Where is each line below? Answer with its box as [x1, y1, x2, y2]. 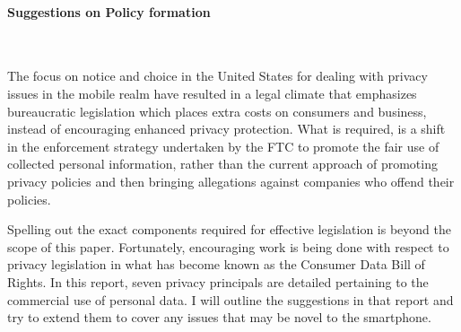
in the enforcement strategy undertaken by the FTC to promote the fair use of [7, 136, 439, 155]
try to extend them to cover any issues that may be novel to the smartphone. [7, 308, 431, 327]
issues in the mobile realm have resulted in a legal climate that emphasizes [7, 83, 417, 102]
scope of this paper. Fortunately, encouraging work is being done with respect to [7, 237, 449, 256]
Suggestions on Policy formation [7, 2, 211, 21]
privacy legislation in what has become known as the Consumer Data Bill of [7, 255, 425, 274]
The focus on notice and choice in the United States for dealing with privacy [7, 66, 428, 85]
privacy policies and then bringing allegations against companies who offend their [7, 171, 455, 190]
